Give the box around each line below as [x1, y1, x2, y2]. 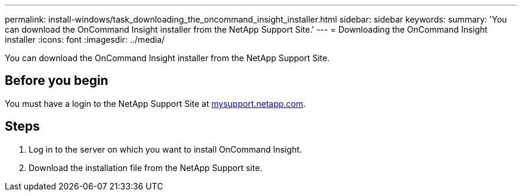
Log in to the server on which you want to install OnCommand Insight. [29, 144, 302, 154]
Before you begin [5, 73, 108, 88]
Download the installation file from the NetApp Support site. [29, 162, 263, 173]
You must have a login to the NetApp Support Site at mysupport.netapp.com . [5, 98, 306, 109]
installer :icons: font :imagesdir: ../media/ [5, 34, 165, 45]
